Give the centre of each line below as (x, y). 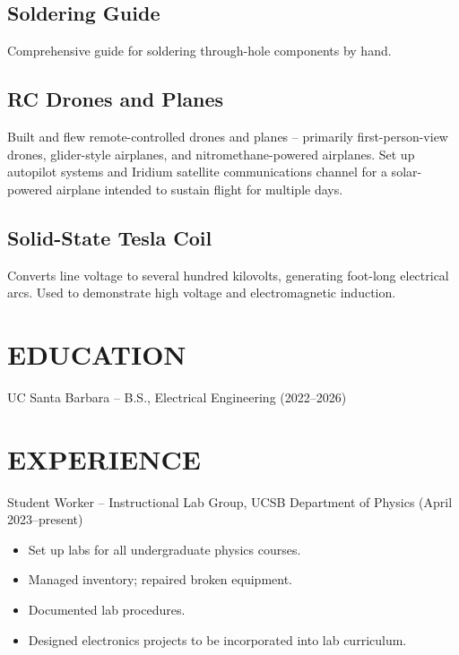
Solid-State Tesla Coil (110, 237)
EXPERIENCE (104, 458)
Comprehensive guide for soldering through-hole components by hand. (199, 51)
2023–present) (45, 519)
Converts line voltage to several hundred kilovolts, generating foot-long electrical (228, 275)
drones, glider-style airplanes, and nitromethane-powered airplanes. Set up (211, 154)
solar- (407, 172)
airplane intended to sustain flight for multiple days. (199, 189)
